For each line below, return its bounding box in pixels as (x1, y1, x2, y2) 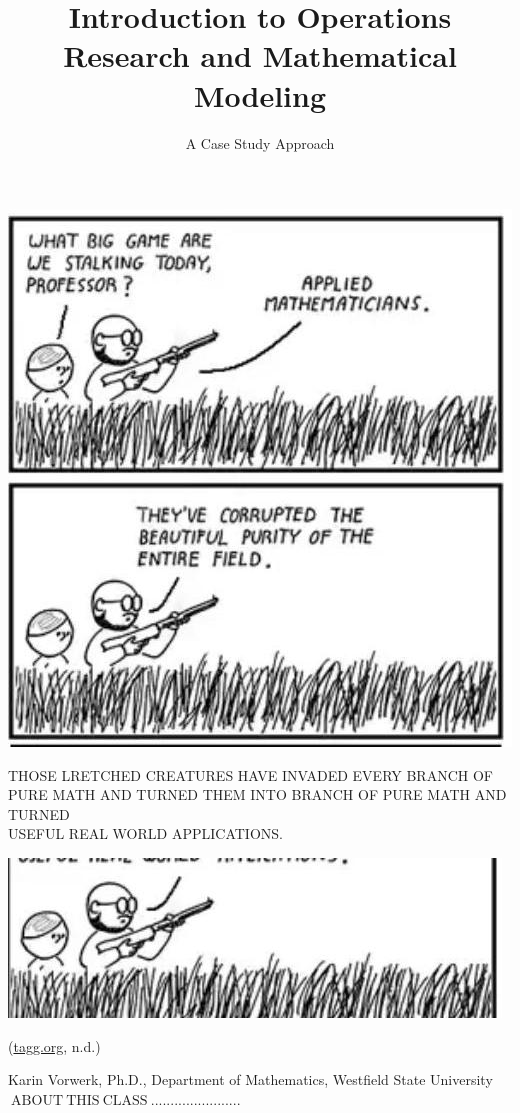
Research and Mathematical (63, 35, 457, 76)
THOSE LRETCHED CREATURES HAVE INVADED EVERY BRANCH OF (8, 764, 493, 785)
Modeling (193, 74, 327, 115)
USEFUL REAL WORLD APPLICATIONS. (8, 823, 283, 844)
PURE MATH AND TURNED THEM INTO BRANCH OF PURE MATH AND (8, 784, 507, 805)
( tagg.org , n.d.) (8, 1035, 101, 1056)
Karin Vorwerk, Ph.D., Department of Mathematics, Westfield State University (8, 1069, 493, 1090)
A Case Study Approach (185, 132, 335, 153)
